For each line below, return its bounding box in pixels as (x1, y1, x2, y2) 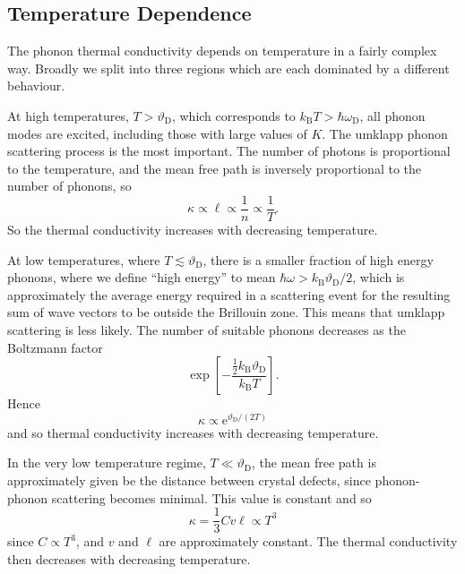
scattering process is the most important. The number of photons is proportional (7, 141, 451, 160)
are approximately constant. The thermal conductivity (159, 532, 458, 551)
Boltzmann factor (7, 338, 103, 356)
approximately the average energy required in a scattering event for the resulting (7, 285, 451, 304)
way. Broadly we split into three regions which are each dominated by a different (7, 58, 450, 77)
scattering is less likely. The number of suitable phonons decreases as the (7, 320, 406, 338)
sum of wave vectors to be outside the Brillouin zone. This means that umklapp (7, 303, 445, 321)
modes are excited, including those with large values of (7, 124, 307, 142)
